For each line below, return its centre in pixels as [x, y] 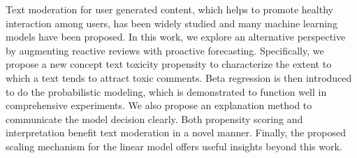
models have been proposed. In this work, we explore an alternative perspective [176, 37]
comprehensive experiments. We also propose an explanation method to [159, 105]
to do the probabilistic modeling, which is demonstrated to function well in [166, 91]
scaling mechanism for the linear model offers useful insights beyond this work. [174, 146]
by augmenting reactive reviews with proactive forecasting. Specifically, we [165, 50]
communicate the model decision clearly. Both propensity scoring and [154, 118]
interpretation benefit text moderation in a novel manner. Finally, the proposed [176, 132]
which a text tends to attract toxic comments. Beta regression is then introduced [179, 77]
